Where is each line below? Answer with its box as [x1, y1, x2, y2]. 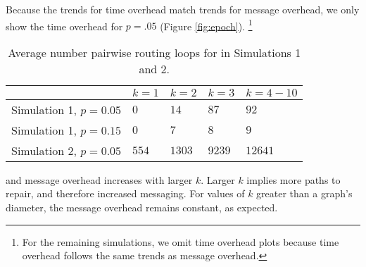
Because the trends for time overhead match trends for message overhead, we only [6, 2, 360, 16]
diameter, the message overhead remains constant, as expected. [6, 200, 278, 215]
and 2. [139, 60, 170, 77]
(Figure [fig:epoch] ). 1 [160, 16, 253, 33]
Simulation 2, [11, 142, 77, 159]
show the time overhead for [6, 18, 123, 33]
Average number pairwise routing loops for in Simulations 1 [8, 44, 301, 61]
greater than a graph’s [256, 186, 353, 201]
